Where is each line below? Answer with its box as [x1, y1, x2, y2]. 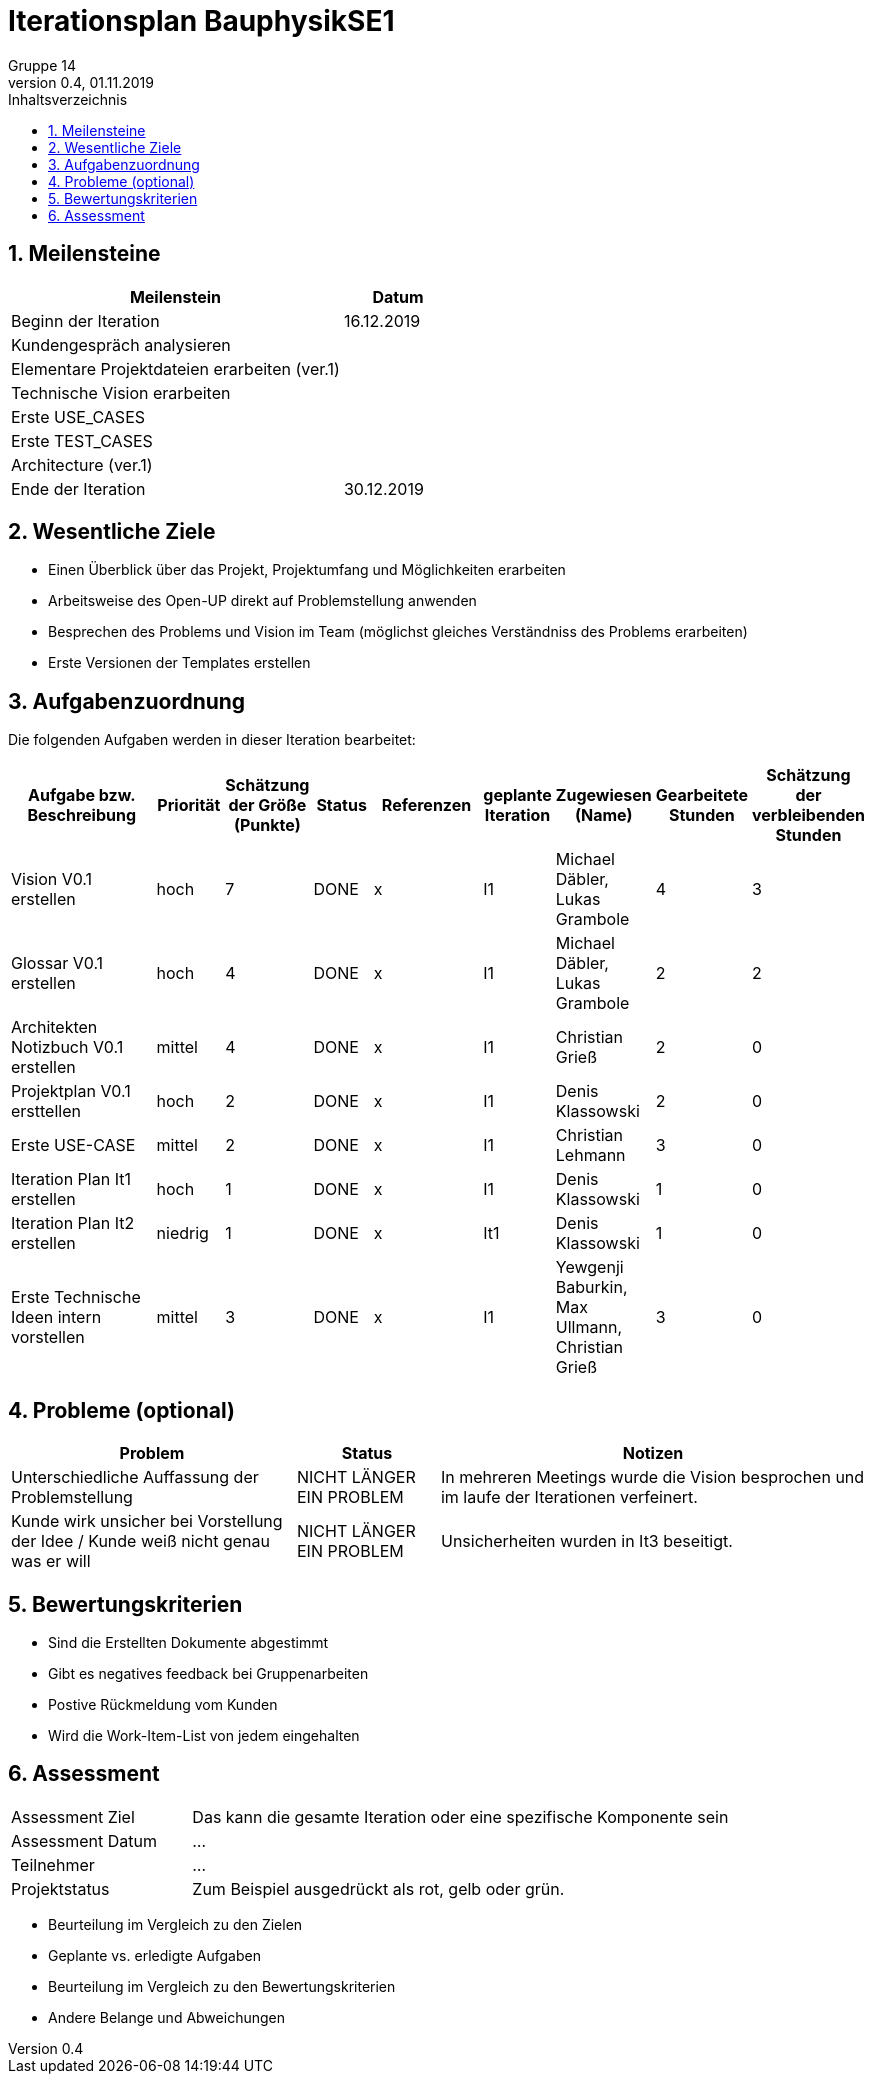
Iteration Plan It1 [11, 1169, 131, 1190]
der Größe [228, 795, 307, 816]
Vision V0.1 [11, 869, 93, 890]
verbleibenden [751, 805, 865, 826]
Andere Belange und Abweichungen [48, 2008, 285, 2026]
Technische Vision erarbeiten [11, 382, 231, 403]
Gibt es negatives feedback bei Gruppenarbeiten [48, 1664, 369, 1682]
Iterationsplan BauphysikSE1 [8, 4, 395, 38]
